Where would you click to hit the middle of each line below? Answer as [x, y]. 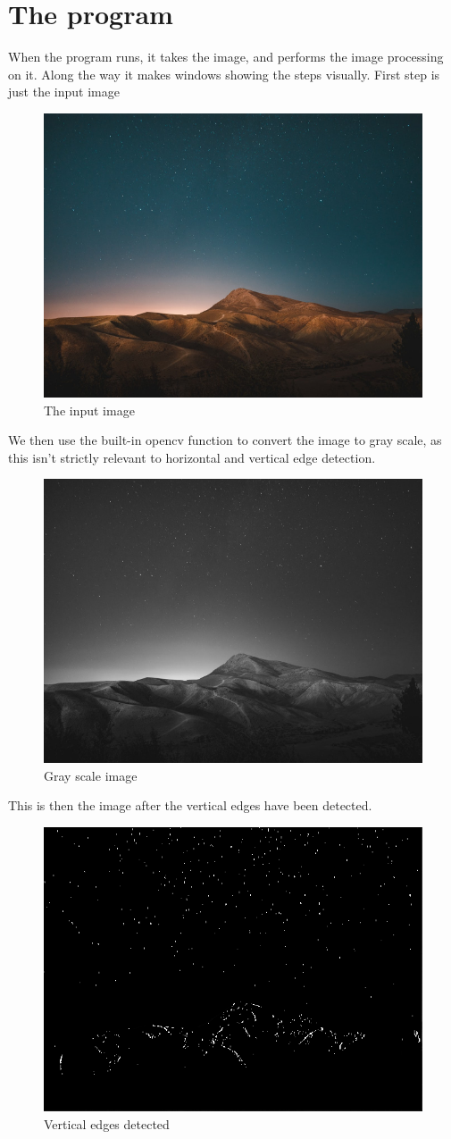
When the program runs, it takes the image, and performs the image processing [226, 57]
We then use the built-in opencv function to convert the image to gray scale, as [225, 440]
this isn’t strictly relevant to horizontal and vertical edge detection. [192, 457]
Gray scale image [91, 775]
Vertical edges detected [107, 1123]
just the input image [64, 92]
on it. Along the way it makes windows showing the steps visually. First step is [224, 74]
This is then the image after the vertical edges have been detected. [190, 805]
